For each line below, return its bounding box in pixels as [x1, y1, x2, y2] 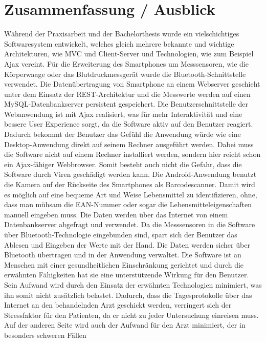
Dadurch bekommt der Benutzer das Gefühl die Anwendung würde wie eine [4, 129, 241, 139]
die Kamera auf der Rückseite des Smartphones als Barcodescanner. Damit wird [4, 179, 255, 190]
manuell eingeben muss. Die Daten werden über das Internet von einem [4, 209, 228, 219]
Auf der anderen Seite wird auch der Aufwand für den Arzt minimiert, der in [4, 319, 246, 330]
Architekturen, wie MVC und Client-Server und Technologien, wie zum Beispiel [4, 48, 254, 59]
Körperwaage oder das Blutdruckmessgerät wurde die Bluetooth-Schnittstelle [4, 68, 246, 79]
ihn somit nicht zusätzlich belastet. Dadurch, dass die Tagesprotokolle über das [4, 289, 252, 300]
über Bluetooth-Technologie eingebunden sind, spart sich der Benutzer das [4, 229, 237, 239]
